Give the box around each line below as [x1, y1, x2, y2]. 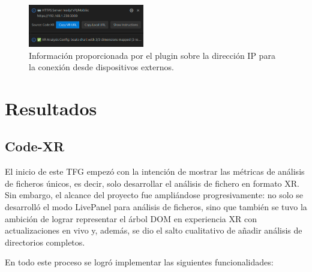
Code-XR [5, 137, 65, 156]
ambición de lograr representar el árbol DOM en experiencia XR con [5, 212, 257, 225]
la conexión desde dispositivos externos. [29, 61, 174, 73]
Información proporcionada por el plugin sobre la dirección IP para [29, 49, 275, 61]
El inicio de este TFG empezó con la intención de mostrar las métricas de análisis [5, 165, 305, 178]
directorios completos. [5, 235, 85, 248]
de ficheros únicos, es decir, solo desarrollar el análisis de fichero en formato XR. [5, 177, 299, 189]
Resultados [5, 95, 97, 120]
